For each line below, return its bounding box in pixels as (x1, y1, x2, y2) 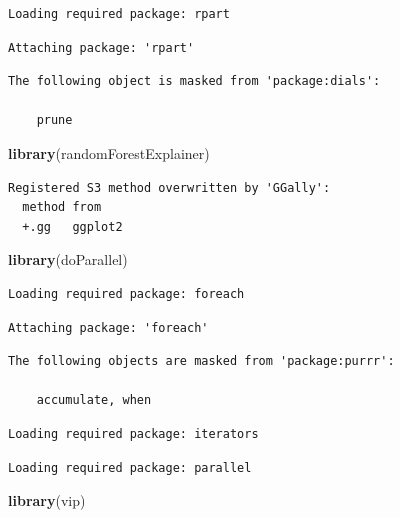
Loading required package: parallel (8, 460, 252, 475)
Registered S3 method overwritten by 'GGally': (8, 180, 331, 195)
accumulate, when (36, 393, 152, 408)
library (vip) (8, 490, 86, 511)
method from (22, 200, 102, 215)
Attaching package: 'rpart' (8, 40, 195, 55)
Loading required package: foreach (8, 286, 245, 301)
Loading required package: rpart (8, 7, 230, 21)
